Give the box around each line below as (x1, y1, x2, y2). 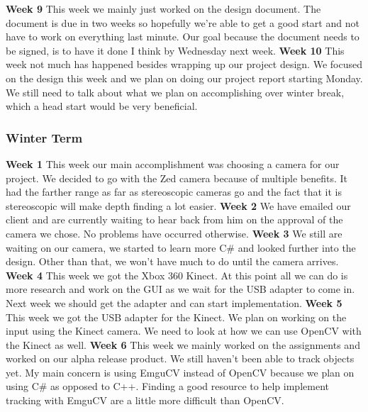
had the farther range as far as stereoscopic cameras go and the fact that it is (6, 184, 342, 199)
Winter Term (6, 128, 83, 146)
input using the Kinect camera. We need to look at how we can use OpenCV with (6, 323, 362, 338)
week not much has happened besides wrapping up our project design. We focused (6, 57, 362, 72)
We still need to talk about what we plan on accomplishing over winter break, (6, 84, 345, 99)
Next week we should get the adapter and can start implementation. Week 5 (6, 295, 342, 310)
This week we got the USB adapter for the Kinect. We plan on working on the (6, 309, 347, 324)
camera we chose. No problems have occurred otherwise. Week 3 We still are (6, 226, 342, 240)
